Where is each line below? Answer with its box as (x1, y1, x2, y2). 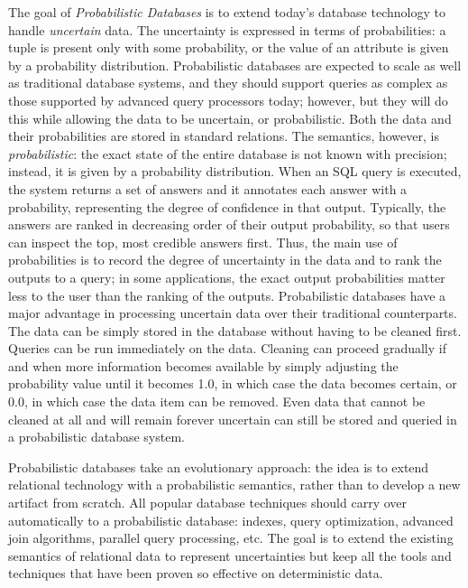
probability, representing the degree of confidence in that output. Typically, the (8, 197, 446, 216)
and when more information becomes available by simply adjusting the (8, 356, 399, 375)
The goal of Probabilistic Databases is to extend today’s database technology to (8, 3, 445, 21)
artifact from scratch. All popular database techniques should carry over (8, 493, 407, 512)
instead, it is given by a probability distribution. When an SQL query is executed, (8, 162, 462, 181)
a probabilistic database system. (8, 427, 185, 446)
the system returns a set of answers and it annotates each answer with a (8, 179, 408, 198)
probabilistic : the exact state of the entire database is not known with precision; (8, 144, 447, 163)
